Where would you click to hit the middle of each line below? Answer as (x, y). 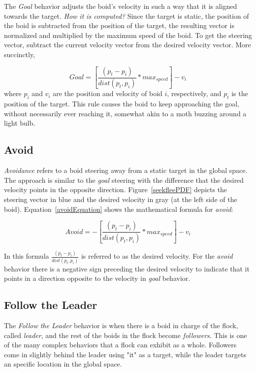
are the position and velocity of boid (108, 93)
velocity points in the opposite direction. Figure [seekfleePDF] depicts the (116, 189)
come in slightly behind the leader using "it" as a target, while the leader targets (125, 354)
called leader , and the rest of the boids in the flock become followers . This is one (126, 335)
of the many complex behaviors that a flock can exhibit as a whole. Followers (120, 345)
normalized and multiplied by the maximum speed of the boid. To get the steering (128, 35)
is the (240, 93)
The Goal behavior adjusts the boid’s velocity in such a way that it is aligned (121, 6)
